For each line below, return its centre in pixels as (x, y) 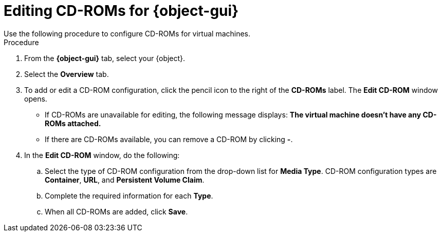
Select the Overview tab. (67, 74)
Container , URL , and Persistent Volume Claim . (125, 180)
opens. (36, 99)
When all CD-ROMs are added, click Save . (116, 211)
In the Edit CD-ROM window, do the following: (102, 155)
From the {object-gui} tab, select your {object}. (105, 58)
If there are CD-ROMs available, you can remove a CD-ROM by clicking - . (169, 139)
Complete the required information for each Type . (129, 195)
